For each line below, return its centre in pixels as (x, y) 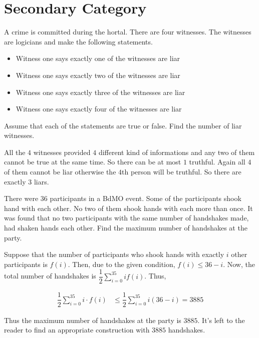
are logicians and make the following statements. (78, 41)
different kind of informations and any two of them (177, 152)
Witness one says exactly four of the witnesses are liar (99, 109)
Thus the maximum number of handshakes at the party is (93, 320)
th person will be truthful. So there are (182, 172)
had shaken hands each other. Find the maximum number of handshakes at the (126, 228)
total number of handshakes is (50, 276)
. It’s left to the (221, 320)
